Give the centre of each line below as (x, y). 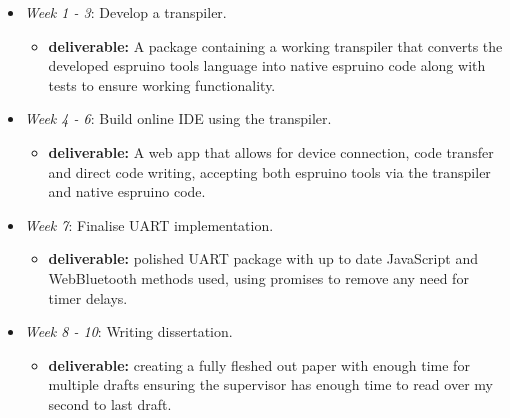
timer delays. (88, 297)
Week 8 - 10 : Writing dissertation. (128, 331)
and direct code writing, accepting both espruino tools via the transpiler (269, 171)
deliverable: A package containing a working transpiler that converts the (275, 45)
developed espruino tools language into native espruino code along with (267, 65)
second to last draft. (110, 403)
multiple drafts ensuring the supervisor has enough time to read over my (270, 384)
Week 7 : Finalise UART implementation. (149, 224)
